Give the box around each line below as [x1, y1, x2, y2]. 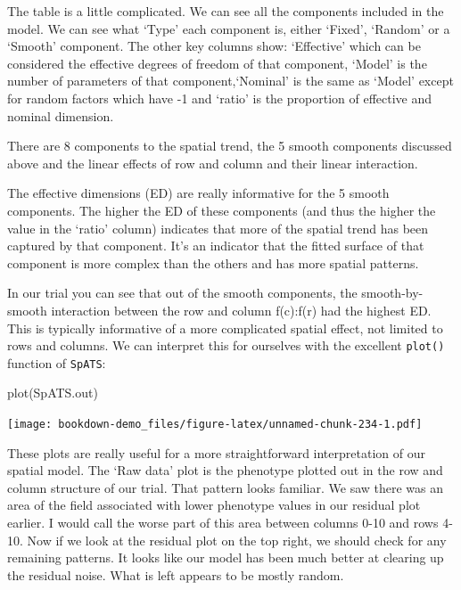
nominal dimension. [7, 106, 114, 125]
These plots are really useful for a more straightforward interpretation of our [7, 443, 425, 462]
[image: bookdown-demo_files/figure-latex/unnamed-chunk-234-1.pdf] [7, 418, 423, 430]
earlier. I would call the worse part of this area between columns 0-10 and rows [7, 513, 439, 532]
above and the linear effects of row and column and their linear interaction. [7, 153, 418, 172]
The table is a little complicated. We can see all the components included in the [7, 2, 444, 20]
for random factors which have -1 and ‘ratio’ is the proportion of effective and [7, 88, 432, 107]
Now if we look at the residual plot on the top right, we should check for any [27, 530, 447, 549]
